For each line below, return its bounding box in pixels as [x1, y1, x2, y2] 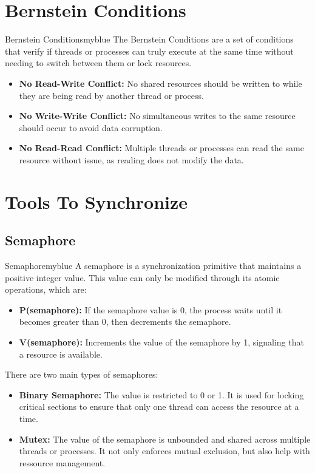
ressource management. [19, 456, 106, 469]
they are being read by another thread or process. [19, 89, 204, 101]
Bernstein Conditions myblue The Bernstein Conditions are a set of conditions [5, 33, 294, 46]
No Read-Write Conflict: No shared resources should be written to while [19, 77, 302, 89]
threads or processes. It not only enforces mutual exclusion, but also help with [19, 444, 310, 457]
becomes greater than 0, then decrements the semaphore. [19, 315, 231, 328]
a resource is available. [19, 347, 103, 360]
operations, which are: [5, 283, 87, 296]
